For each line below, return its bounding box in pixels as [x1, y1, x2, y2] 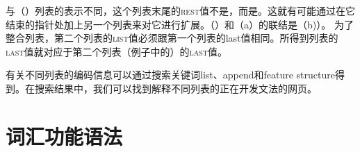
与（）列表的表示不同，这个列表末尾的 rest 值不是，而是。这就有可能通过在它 [6, 3, 355, 17]
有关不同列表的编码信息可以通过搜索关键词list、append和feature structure [6, 67, 335, 82]
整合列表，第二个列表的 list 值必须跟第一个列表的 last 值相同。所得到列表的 [6, 31, 338, 45]
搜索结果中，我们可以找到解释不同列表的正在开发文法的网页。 [34, 81, 317, 95]
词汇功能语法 [6, 121, 123, 150]
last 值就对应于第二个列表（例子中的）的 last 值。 [6, 44, 228, 58]
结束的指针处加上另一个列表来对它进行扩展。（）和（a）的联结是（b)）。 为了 [6, 17, 354, 31]
